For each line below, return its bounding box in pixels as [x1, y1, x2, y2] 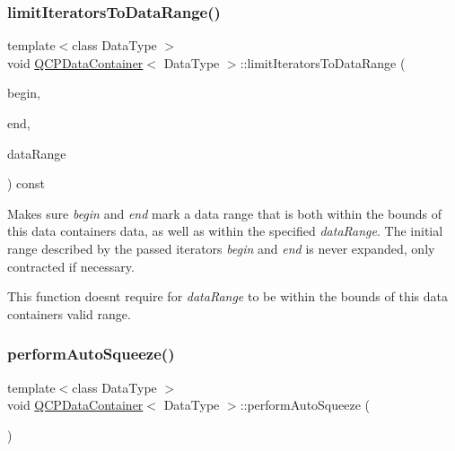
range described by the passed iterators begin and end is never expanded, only [7, 239, 435, 257]
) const [7, 174, 46, 193]
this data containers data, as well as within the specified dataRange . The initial [7, 221, 443, 240]
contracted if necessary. [7, 256, 135, 275]
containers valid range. [7, 304, 131, 323]
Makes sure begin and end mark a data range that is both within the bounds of [7, 204, 442, 222]
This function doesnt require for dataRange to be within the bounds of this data [7, 287, 448, 306]
